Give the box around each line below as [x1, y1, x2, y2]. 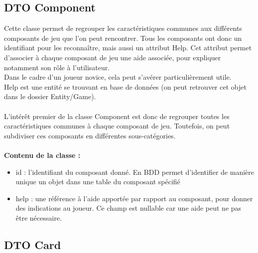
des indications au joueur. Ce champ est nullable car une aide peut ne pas [15, 203, 242, 213]
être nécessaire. [15, 212, 62, 223]
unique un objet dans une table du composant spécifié [15, 176, 180, 187]
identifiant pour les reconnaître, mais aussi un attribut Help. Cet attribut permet [4, 42, 252, 53]
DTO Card [4, 237, 61, 252]
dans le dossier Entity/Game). [4, 91, 96, 102]
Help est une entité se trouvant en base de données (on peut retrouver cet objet [4, 81, 247, 92]
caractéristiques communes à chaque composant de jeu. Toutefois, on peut [4, 121, 230, 131]
